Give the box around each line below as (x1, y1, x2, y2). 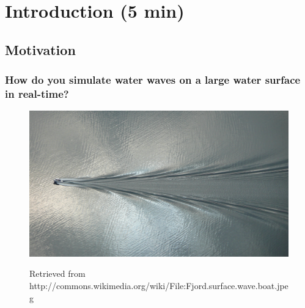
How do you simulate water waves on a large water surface (5, 72, 301, 87)
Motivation (5, 40, 76, 59)
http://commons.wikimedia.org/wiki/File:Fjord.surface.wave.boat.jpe (29, 279, 288, 291)
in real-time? (5, 86, 69, 101)
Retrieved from (29, 267, 86, 280)
